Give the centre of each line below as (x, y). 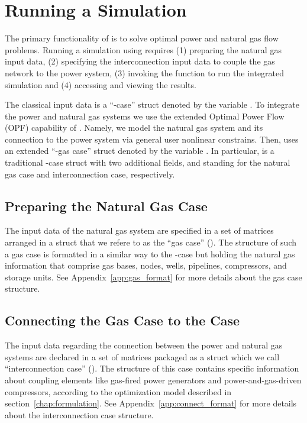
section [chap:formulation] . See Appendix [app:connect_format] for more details (151, 403)
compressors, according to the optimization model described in (118, 391)
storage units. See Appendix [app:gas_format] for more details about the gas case (153, 277)
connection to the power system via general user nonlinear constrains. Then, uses (152, 139)
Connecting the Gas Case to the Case (122, 320)
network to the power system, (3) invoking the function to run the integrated (145, 72)
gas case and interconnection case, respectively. (90, 174)
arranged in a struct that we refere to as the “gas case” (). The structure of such (151, 242)
